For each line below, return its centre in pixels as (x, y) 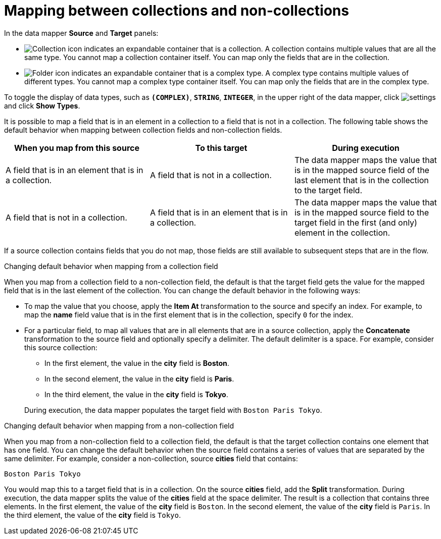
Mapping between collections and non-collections (177, 11)
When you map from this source (77, 148)
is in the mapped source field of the (362, 170)
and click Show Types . (42, 105)
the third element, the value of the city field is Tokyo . (92, 515)
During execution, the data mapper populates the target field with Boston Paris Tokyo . (173, 410)
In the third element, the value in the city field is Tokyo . (136, 394)
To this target (221, 148)
